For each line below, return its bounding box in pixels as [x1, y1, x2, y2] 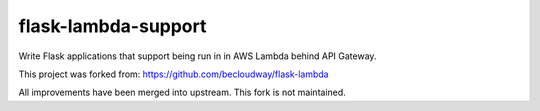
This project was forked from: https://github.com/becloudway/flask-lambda [18, 68, 329, 80]
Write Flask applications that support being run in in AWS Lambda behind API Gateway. [18, 50, 377, 62]
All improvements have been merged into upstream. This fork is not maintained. [18, 86, 347, 99]
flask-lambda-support [18, 15, 207, 37]
